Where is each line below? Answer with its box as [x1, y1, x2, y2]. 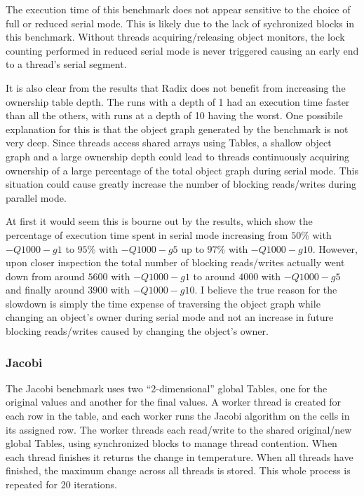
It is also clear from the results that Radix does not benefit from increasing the [6, 80, 346, 95]
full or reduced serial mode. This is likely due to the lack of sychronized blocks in [6, 15, 355, 30]
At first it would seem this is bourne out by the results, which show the [6, 214, 313, 228]
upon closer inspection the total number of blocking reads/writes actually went [6, 255, 345, 270]
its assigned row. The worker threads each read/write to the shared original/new [6, 422, 352, 436]
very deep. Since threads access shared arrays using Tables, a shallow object [6, 135, 332, 150]
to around [193, 268, 236, 283]
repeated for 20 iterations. [6, 477, 117, 492]
